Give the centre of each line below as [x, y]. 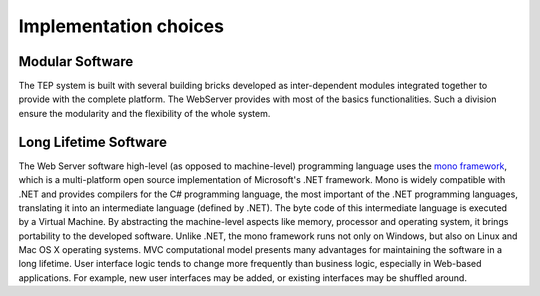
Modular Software [76, 61]
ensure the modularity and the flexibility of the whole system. [144, 113]
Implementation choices [121, 26]
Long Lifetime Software [92, 141]
